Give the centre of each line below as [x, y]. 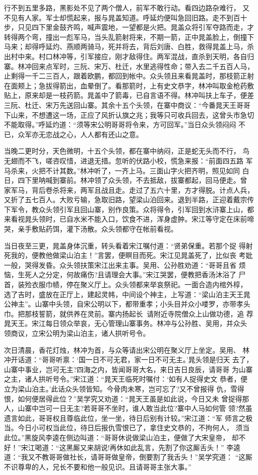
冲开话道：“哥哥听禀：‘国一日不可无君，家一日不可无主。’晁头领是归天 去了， [129, 359]
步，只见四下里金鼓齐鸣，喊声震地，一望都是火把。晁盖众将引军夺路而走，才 [129, 27]
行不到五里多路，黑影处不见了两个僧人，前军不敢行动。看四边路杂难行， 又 [127, 7]
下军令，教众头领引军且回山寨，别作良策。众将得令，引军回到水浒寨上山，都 [129, 209]
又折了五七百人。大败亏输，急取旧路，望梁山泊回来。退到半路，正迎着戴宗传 [129, 199]
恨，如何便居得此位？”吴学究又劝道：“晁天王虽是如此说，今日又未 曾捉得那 [127, 398]
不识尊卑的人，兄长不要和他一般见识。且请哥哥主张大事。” [98, 466]
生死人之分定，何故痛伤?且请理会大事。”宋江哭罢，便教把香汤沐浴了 [127, 275]
